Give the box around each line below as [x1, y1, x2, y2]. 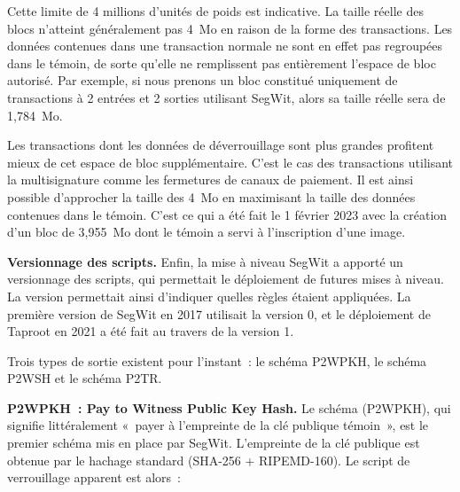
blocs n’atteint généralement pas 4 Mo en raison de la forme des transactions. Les [7, 19, 453, 37]
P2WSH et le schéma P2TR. [7, 369, 162, 387]
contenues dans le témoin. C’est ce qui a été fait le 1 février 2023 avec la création [7, 205, 448, 223]
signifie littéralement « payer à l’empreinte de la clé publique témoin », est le [7, 416, 429, 434]
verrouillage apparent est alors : [7, 468, 181, 487]
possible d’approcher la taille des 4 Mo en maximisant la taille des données [7, 187, 416, 206]
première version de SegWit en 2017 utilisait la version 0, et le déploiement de [7, 304, 431, 323]
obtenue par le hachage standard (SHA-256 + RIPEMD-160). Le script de [7, 450, 410, 469]
